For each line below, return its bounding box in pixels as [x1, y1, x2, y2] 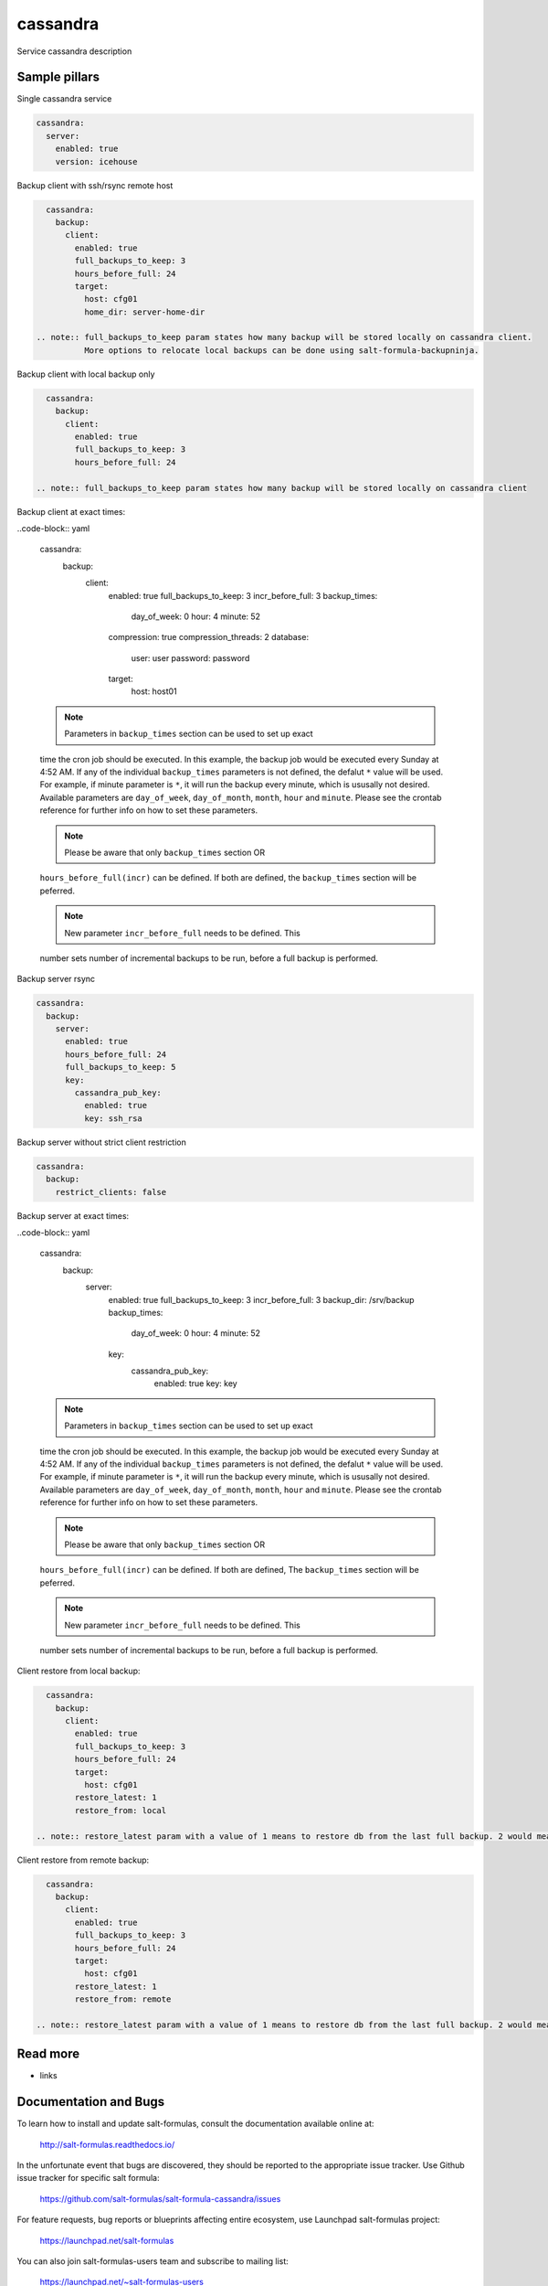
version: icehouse [55, 156, 138, 166]
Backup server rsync [16, 974, 96, 985]
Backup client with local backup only [16, 369, 155, 379]
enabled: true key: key [153, 1378, 237, 1389]
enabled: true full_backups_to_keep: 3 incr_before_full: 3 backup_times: [108, 590, 378, 601]
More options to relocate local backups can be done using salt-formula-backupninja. [83, 345, 479, 356]
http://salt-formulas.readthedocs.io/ [39, 2139, 175, 2150]
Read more [16, 2046, 80, 2062]
